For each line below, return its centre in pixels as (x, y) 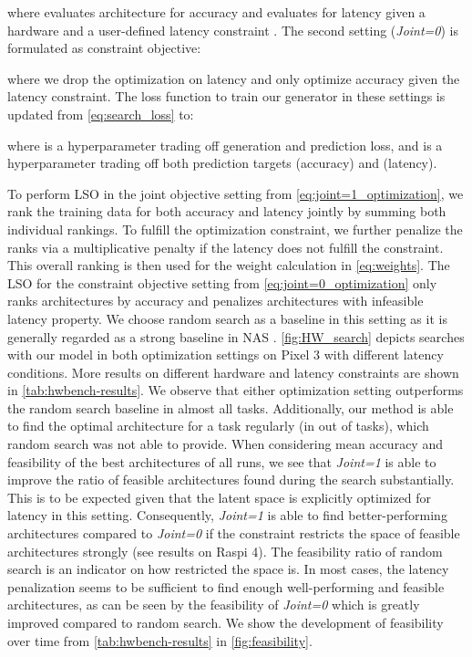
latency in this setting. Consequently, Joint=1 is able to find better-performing (227, 515)
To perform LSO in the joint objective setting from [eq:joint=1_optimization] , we (236, 193)
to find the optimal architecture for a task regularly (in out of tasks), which (218, 426)
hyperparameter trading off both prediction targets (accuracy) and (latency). (222, 163)
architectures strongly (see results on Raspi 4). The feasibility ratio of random (225, 551)
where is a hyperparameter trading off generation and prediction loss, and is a (225, 145)
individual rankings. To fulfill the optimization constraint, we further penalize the (235, 229)
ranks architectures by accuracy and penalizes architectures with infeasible (215, 301)
